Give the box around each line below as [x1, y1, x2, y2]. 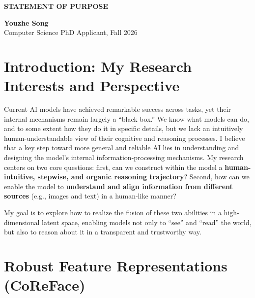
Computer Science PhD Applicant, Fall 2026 [4, 27, 138, 37]
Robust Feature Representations [4, 256, 227, 275]
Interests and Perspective [4, 75, 180, 96]
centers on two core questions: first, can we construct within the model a [4, 162, 223, 172]
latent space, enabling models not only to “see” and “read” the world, [42, 217, 252, 227]
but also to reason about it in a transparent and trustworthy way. [4, 227, 201, 237]
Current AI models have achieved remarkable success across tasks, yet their [4, 104, 231, 114]
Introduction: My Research [4, 56, 192, 76]
